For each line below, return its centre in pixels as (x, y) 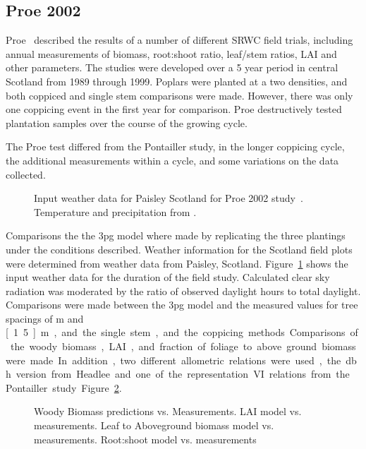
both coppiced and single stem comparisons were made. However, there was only (179, 95)
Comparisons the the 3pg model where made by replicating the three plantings (176, 235)
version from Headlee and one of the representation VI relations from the (183, 374)
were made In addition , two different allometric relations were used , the (173, 360)
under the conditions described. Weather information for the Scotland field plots (179, 249)
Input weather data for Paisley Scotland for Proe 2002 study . (169, 198)
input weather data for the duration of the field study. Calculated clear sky (168, 277)
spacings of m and (45, 318)
